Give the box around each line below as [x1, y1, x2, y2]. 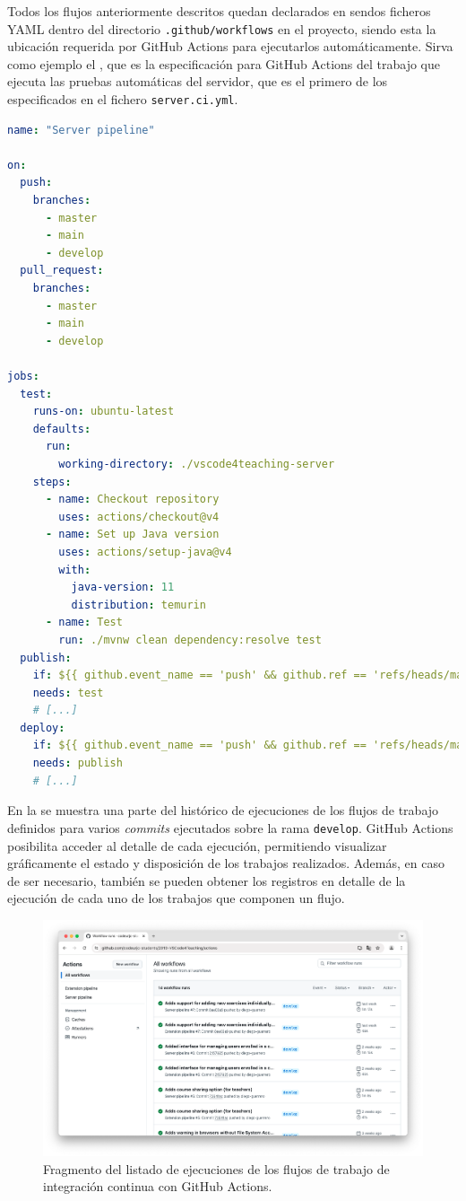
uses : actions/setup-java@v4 [58, 545, 232, 558]
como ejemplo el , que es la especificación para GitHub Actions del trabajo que [7, 54, 440, 73]
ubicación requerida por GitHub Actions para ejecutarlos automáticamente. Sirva [7, 37, 453, 56]
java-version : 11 [71, 581, 175, 594]
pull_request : [20, 264, 104, 277]
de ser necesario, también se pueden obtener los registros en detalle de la [7, 871, 406, 890]
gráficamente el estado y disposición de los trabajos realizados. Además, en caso [7, 854, 444, 872]
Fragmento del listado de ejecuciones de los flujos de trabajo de [43, 1159, 390, 1178]
